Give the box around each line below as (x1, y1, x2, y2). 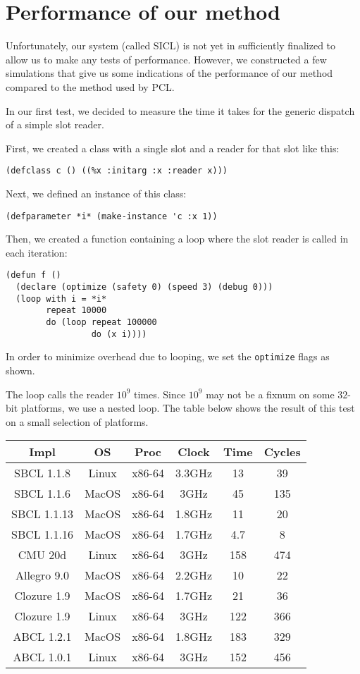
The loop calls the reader (6, 386, 113, 401)
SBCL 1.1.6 (14, 485, 71, 502)
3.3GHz (175, 465, 213, 482)
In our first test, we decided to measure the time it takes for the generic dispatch (6, 103, 355, 118)
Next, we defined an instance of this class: (6, 185, 187, 200)
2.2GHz (175, 567, 213, 584)
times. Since (133, 386, 186, 401)
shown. (6, 362, 35, 377)
